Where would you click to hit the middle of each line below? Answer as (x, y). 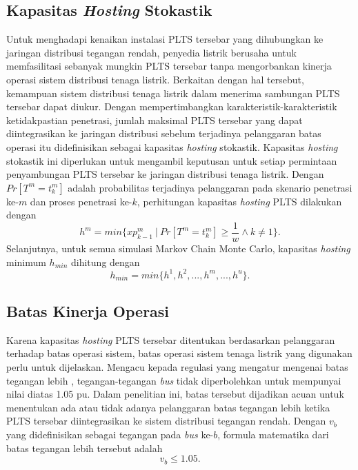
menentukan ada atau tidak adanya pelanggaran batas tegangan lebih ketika (168, 407)
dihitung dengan (106, 262)
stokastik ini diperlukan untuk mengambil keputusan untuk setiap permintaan (172, 160)
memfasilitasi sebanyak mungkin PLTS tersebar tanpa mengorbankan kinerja (169, 66)
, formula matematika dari (273, 435)
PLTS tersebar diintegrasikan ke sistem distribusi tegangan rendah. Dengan (166, 421)
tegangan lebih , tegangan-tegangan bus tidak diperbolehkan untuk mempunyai (174, 380)
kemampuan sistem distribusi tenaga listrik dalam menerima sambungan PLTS (173, 93)
